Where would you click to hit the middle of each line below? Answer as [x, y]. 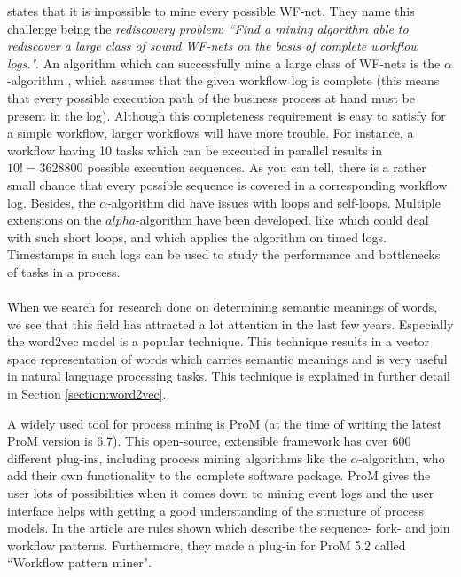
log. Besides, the [51, 202]
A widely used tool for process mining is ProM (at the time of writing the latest [225, 423]
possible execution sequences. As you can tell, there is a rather [257, 167]
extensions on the [55, 220]
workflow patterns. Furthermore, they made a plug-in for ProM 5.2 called [207, 545]
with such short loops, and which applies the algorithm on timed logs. [197, 237]
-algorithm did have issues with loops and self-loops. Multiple [274, 202]
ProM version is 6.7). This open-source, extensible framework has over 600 [209, 441]
